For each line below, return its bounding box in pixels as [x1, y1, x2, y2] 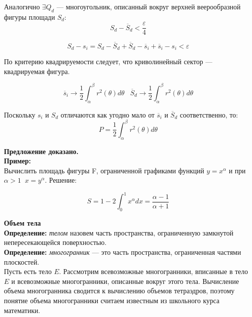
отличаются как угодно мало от [60, 109, 155, 119]
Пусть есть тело [4, 266, 52, 277]
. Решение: [45, 175, 77, 185]
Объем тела [4, 218, 41, 228]
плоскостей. [4, 256, 39, 267]
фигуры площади [4, 11, 55, 22]
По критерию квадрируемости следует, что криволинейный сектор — [4, 56, 213, 67]
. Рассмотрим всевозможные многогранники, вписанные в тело [59, 266, 248, 277]
